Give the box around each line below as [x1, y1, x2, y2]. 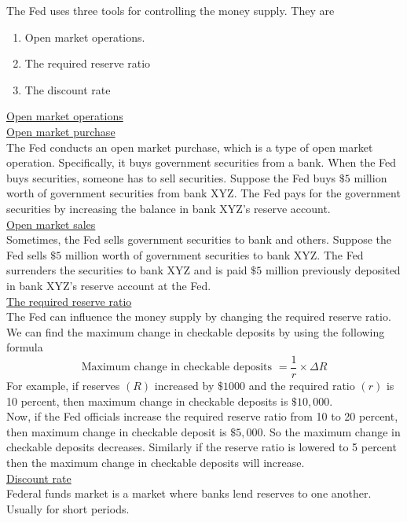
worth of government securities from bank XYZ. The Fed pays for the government [6, 185, 401, 201]
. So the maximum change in [262, 423, 401, 439]
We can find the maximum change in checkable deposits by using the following [6, 323, 385, 340]
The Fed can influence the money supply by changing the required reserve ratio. [6, 308, 391, 325]
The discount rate [24, 81, 111, 97]
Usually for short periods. [6, 500, 130, 516]
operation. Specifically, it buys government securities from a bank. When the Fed [6, 154, 397, 171]
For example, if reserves [6, 377, 120, 393]
